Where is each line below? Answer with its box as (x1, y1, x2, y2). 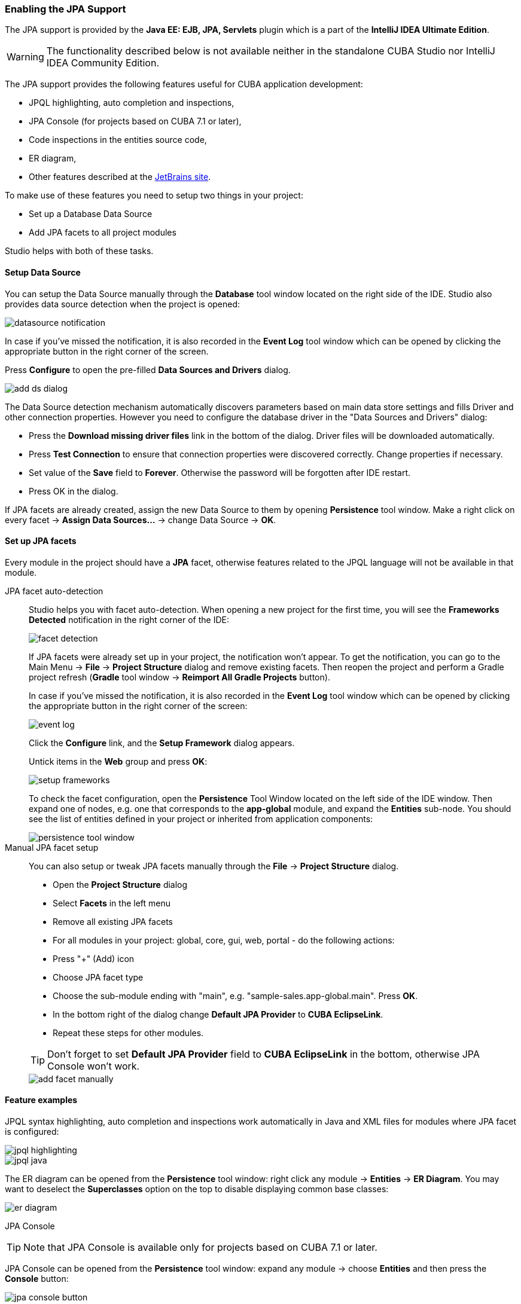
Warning (7, 51, 44, 63)
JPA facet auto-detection (5, 585, 103, 596)
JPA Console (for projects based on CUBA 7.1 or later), (29, 116, 242, 127)
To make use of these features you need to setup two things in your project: (5, 190, 303, 201)
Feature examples (5, 1095, 78, 1106)
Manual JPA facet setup (5, 842, 99, 853)
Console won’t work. (47, 1059, 140, 1072)
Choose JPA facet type (53, 972, 144, 982)
